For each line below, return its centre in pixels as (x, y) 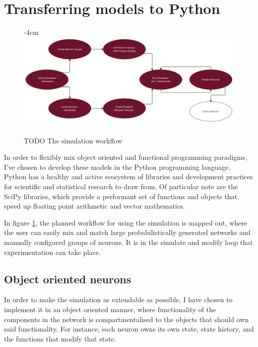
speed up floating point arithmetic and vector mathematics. (95, 206)
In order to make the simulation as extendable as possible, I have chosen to (118, 299)
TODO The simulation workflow (73, 140)
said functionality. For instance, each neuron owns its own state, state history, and (129, 329)
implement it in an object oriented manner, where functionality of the (110, 309)
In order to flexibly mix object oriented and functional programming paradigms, (126, 157)
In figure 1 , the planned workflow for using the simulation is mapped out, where (126, 222)
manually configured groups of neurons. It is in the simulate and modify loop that (129, 242)
